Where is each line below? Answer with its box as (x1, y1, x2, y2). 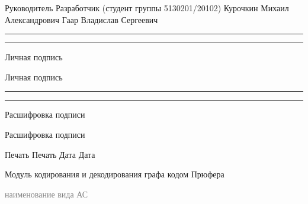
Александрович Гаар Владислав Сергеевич (5, 13, 158, 25)
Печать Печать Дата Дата (5, 148, 95, 160)
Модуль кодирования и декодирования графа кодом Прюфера (5, 168, 224, 180)
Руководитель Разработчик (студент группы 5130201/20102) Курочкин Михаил (5, 2, 289, 14)
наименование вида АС (5, 187, 88, 200)
